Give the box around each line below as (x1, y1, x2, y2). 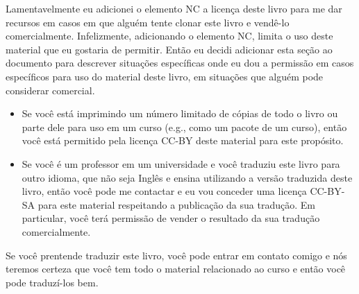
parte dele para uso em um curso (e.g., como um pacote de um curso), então (22, 119, 347, 134)
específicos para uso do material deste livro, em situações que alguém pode (6, 69, 324, 83)
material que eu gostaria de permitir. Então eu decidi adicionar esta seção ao (6, 42, 333, 56)
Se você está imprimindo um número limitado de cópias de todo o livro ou (22, 106, 338, 121)
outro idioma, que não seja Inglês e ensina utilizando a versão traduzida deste (22, 170, 353, 184)
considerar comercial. (6, 83, 95, 97)
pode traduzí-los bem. (6, 275, 99, 289)
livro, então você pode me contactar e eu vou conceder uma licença (22, 184, 307, 198)
